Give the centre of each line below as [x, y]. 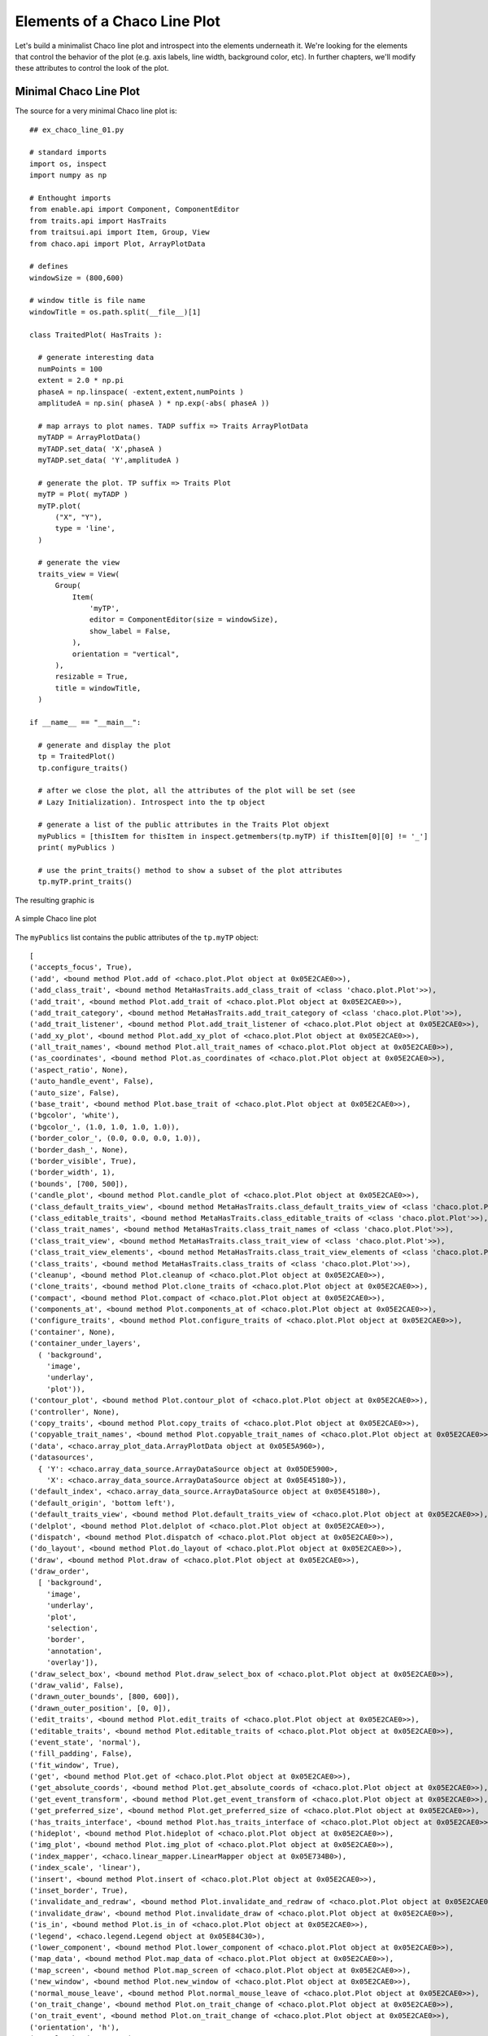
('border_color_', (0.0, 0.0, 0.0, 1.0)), [115, 1139]
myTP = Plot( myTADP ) [83, 494]
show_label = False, [131, 631]
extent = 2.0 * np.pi [81, 380]
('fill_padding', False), [81, 1754]
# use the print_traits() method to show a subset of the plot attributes [190, 871]
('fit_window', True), [75, 1765]
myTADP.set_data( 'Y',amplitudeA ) [109, 460]
